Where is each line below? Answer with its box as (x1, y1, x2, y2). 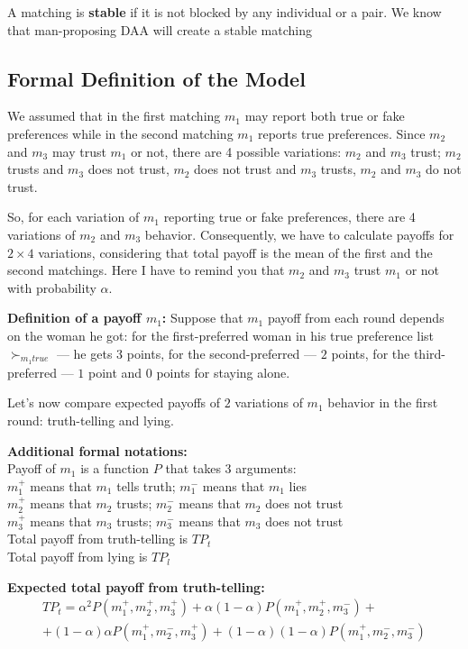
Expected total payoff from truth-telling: (7, 577, 265, 596)
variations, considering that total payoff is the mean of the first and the (38, 242, 433, 261)
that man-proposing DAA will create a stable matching (7, 20, 312, 39)
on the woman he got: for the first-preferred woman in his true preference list (7, 325, 435, 344)
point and (87, 362, 142, 381)
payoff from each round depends (267, 308, 445, 327)
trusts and (7, 160, 64, 178)
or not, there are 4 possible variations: (131, 142, 342, 160)
